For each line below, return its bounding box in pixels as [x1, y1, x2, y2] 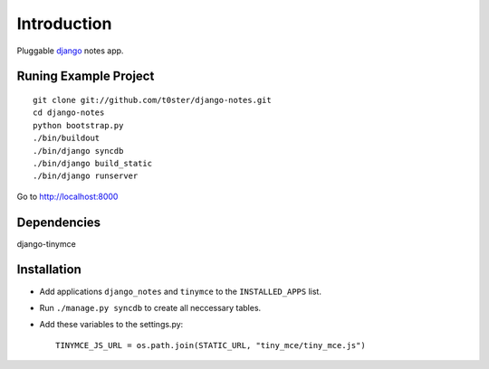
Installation [16, 262, 81, 278]
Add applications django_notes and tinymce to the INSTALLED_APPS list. [39, 286, 321, 297]
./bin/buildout [33, 133, 101, 144]
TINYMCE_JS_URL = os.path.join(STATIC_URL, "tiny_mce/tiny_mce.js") [55, 340, 366, 350]
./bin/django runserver [33, 171, 139, 181]
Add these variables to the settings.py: [39, 319, 184, 330]
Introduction [16, 14, 112, 33]
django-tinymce [16, 238, 76, 249]
